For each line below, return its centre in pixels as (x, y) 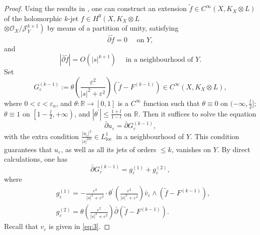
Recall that (21, 226)
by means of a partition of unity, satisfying (113, 28)
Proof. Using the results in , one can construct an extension (96, 8)
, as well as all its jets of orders (109, 149)
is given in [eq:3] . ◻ (80, 226)
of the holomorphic (33, 18)
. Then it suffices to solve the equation (197, 113)
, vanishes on (191, 149)
